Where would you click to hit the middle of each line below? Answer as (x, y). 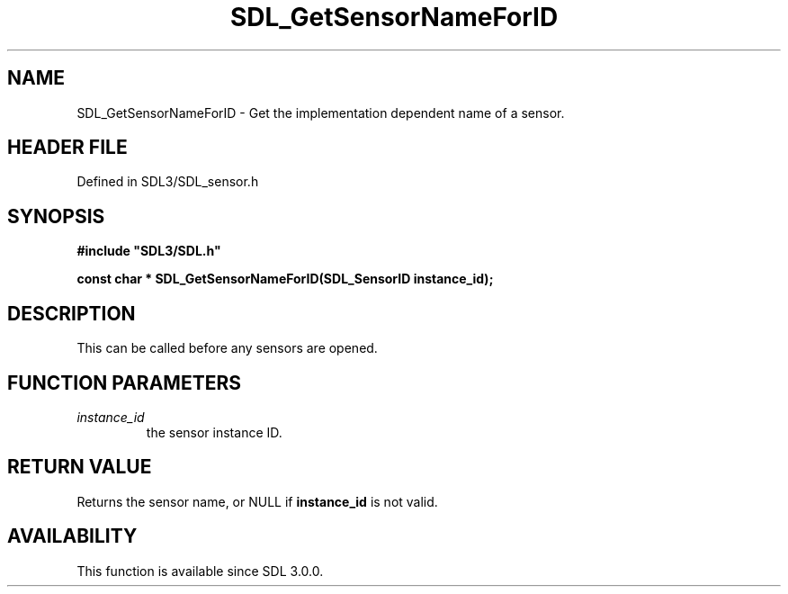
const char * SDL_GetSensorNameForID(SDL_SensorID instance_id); (285, 279)
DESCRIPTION (72, 313)
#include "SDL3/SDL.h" (149, 251)
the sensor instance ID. (214, 432)
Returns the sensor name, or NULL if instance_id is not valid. (257, 501)
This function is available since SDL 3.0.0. (200, 571)
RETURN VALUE (80, 467)
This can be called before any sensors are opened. (227, 348)
